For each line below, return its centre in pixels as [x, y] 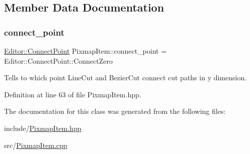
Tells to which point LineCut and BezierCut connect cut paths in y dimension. [126, 78]
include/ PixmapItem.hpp [43, 128]
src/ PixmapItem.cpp [36, 145]
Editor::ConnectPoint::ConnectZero [58, 60]
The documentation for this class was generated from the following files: [115, 111]
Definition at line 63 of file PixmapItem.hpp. [73, 94]
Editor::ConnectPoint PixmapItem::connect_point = [86, 51]
